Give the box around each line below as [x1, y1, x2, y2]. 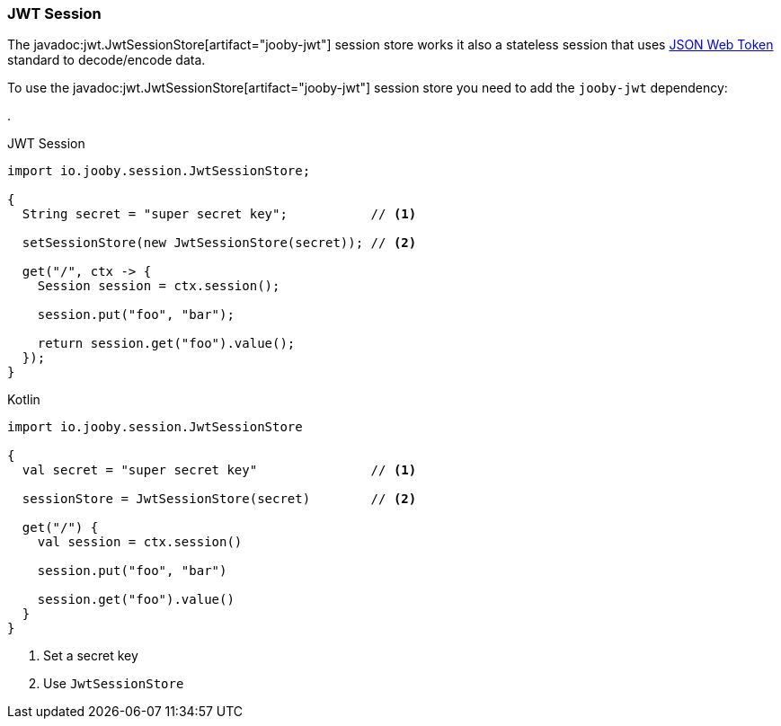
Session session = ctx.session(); [37, 279, 280, 294]
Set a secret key [43, 648, 138, 664]
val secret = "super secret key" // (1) [22, 463, 417, 478]
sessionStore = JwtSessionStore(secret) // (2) [22, 491, 417, 507]
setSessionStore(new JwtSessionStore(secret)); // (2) [22, 235, 417, 251]
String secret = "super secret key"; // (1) [22, 207, 417, 222]
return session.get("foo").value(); [37, 336, 296, 351]
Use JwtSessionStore [43, 676, 184, 692]
